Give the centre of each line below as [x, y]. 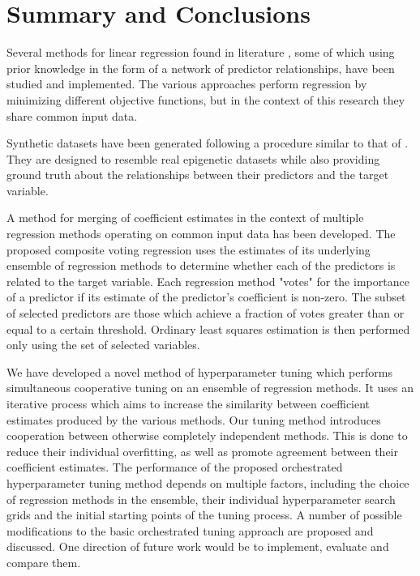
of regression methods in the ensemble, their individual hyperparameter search [201, 499]
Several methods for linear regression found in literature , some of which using [201, 52]
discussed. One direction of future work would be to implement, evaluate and [198, 546]
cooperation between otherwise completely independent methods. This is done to [207, 435]
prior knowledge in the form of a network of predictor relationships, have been [201, 68]
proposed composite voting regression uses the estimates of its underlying [189, 249]
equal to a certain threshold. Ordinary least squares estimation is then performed [208, 329]
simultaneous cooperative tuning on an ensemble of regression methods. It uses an [210, 388]
